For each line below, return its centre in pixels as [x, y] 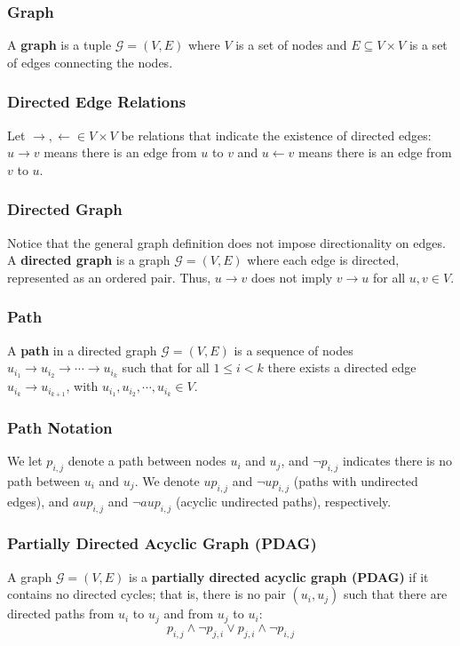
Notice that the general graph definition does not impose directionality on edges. [226, 242]
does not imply [292, 277]
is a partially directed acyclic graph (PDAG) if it [279, 576]
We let [25, 461]
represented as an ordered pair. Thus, [109, 277]
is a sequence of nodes [293, 350]
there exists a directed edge [342, 367]
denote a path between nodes [147, 461]
